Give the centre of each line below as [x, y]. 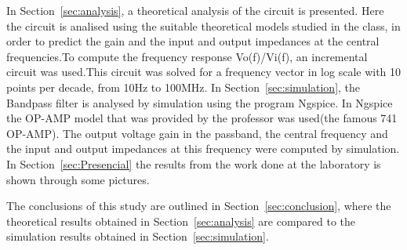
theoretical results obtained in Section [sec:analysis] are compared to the [181, 221]
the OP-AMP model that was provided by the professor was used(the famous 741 [202, 118]
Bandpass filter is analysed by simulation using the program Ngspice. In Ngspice [200, 102]
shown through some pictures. [78, 179]
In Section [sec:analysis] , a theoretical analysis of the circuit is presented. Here [195, 10]
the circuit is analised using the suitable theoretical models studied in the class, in [203, 25]
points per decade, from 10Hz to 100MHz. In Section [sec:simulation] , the [184, 87]
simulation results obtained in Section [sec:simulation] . [138, 236]
